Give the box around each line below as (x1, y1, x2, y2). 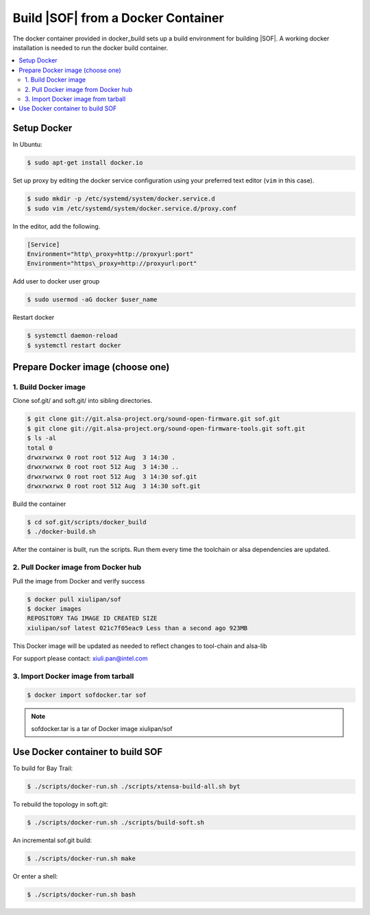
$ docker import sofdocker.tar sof (27, 691, 147, 699)
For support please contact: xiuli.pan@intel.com (12, 654, 148, 662)
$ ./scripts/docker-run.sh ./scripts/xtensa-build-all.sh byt (27, 783, 241, 790)
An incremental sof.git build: (12, 836, 92, 844)
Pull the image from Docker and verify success (12, 577, 145, 585)
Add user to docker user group (12, 277, 100, 286)
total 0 (27, 443, 53, 452)
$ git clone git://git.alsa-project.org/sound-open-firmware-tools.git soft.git (27, 424, 306, 432)
